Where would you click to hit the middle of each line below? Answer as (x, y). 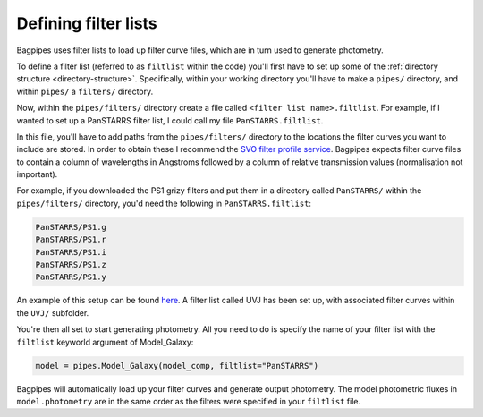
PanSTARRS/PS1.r (71, 240)
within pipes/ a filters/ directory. (85, 91)
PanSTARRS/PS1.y (71, 277)
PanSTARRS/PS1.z (71, 264)
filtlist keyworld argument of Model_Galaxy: (105, 342)
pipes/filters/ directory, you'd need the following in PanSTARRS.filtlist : (164, 203)
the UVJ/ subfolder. (53, 312)
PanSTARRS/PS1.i (71, 252)
